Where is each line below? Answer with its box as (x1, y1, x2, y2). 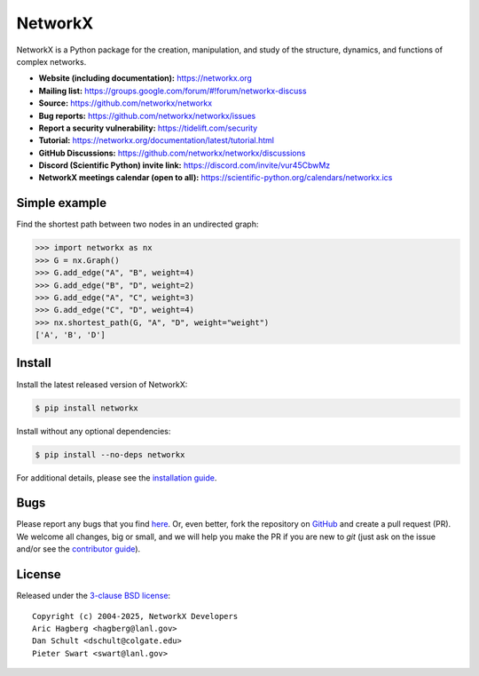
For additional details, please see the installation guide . (16, 472, 217, 483)
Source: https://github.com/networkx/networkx (38, 98, 213, 108)
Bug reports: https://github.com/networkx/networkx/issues (38, 110, 256, 121)
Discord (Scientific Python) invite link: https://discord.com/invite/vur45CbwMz (38, 160, 331, 171)
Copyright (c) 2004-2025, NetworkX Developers (32, 611, 239, 621)
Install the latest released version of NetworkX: (16, 378, 188, 390)
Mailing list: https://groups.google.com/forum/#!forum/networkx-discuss (38, 85, 307, 96)
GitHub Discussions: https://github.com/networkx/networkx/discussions (38, 147, 306, 158)
